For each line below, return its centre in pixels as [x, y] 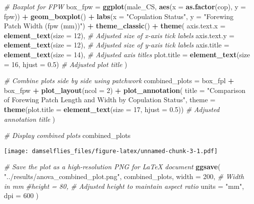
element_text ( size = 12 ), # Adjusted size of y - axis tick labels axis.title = [117, 45]
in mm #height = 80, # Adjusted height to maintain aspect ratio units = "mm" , [124, 186]
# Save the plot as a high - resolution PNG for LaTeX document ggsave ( [112, 167]
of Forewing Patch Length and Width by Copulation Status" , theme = [110, 100]
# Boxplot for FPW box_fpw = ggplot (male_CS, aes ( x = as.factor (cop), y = [125, 6]
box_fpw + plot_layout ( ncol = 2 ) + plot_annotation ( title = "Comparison [125, 90]
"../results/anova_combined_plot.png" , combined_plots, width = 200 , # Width [124, 176]
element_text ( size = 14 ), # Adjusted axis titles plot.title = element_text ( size [127, 54]
